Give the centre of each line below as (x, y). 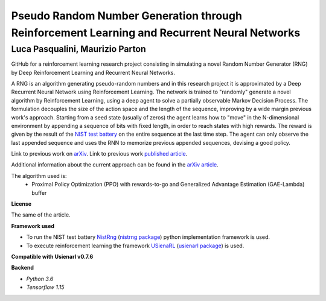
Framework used (33, 226)
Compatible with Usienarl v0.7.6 (52, 257)
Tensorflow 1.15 (45, 287)
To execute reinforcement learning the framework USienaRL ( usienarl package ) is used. (135, 246)
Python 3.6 (40, 279)
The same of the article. (41, 215)
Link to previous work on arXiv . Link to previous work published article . (99, 154)
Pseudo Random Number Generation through (127, 16)
